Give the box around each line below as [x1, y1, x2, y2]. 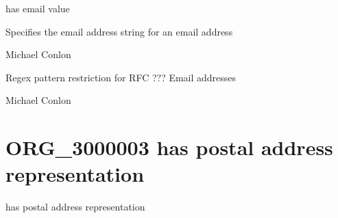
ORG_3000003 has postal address [5, 133, 333, 161]
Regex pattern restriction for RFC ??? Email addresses [5, 70, 237, 84]
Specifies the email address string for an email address [5, 24, 233, 38]
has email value [5, 1, 70, 15]
